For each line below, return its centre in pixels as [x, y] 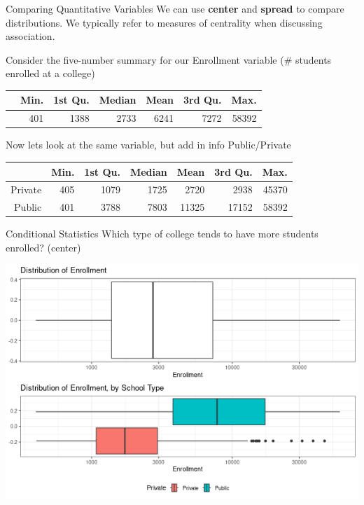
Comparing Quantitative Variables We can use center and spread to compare [175, 8]
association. [30, 36]
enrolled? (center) [43, 247]
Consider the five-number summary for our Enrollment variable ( [145, 59]
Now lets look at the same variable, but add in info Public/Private [148, 145]
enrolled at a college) [50, 73]
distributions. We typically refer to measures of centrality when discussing [164, 22]
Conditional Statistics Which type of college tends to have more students [162, 234]
